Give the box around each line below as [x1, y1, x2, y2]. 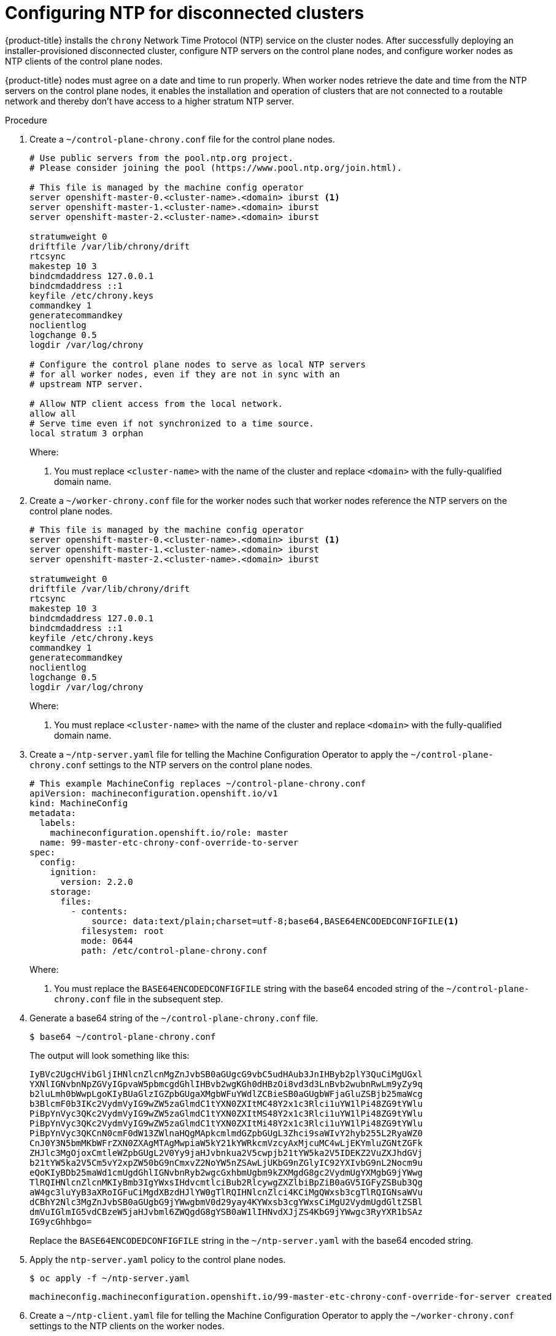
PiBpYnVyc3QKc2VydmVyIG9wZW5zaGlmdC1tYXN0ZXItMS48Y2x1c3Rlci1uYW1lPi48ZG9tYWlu [29, 1108, 423, 1118]
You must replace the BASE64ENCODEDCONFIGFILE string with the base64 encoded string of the [54, 983, 444, 994]
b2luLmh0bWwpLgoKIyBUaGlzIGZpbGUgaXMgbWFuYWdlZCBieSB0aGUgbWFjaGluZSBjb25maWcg [29, 1088, 423, 1099]
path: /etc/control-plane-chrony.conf [81, 945, 268, 956]
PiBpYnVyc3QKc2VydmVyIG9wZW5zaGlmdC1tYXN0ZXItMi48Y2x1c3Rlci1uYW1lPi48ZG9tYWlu [29, 1118, 423, 1128]
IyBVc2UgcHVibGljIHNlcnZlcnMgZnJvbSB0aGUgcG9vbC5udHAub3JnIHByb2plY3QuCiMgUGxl [29, 1069, 423, 1079]
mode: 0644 [81, 935, 133, 946]
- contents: [71, 906, 128, 916]
